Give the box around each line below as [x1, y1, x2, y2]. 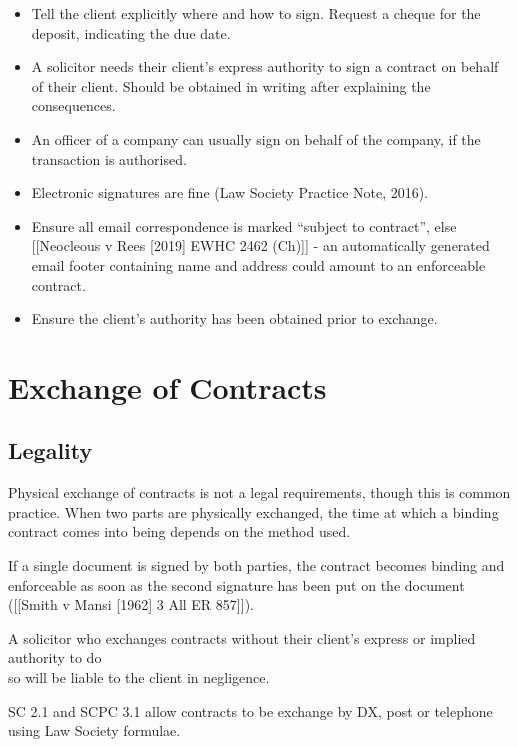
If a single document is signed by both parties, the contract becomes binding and [8, 555, 505, 576]
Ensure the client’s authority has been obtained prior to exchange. [31, 308, 438, 329]
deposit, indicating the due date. [31, 22, 231, 43]
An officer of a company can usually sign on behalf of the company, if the [31, 128, 481, 149]
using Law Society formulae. [8, 720, 181, 741]
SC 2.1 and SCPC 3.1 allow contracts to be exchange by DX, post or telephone [8, 700, 493, 721]
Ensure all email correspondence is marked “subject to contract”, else [31, 215, 457, 236]
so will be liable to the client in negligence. [8, 667, 270, 688]
